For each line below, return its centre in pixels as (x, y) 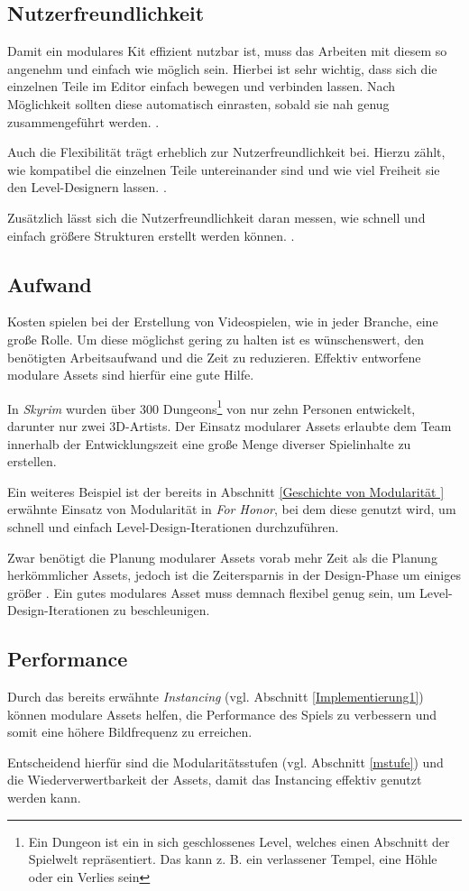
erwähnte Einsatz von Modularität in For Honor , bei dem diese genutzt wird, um (232, 509)
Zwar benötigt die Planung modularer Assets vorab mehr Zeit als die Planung (222, 557)
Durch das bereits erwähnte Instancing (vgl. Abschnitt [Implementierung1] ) (216, 697)
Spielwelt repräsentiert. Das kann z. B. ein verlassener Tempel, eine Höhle (233, 859)
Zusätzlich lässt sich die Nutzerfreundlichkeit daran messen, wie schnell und (216, 217)
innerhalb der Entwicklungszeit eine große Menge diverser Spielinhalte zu (209, 443)
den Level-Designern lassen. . (87, 187)
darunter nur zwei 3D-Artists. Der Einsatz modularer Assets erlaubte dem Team (230, 425)
